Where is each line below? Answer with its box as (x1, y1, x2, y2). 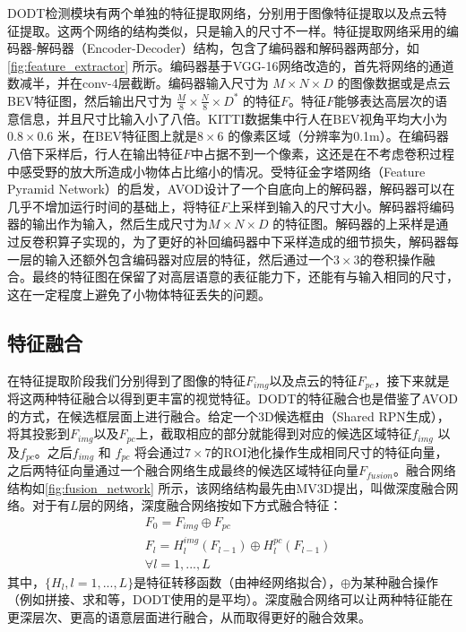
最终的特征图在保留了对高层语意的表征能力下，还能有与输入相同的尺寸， (31, 267, 459, 286)
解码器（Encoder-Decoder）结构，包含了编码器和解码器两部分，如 (36, 39, 419, 57)
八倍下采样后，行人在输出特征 (7, 143, 183, 162)
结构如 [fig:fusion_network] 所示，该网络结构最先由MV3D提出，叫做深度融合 (7, 478, 446, 497)
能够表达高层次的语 (334, 91, 448, 109)
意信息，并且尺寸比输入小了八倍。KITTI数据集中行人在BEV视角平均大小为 (7, 108, 448, 127)
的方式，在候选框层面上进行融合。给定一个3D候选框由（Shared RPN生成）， (7, 406, 450, 425)
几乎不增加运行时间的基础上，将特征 (7, 196, 220, 215)
